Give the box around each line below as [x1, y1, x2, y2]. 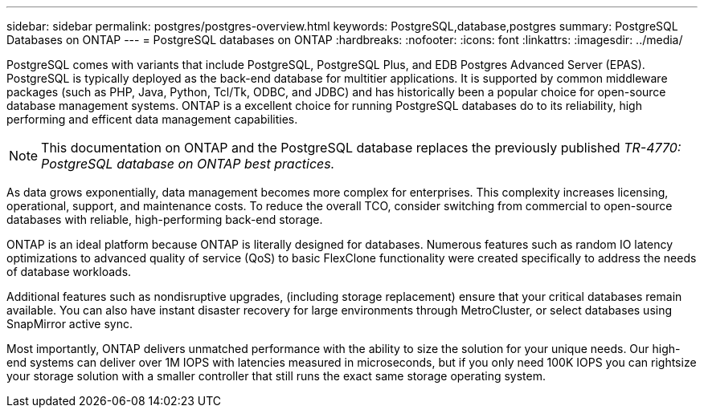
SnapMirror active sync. [6, 317, 133, 331]
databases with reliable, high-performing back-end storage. [6, 213, 323, 226]
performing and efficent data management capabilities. [6, 112, 298, 126]
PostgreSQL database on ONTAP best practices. [41, 156, 335, 172]
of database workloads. [6, 265, 132, 278]
